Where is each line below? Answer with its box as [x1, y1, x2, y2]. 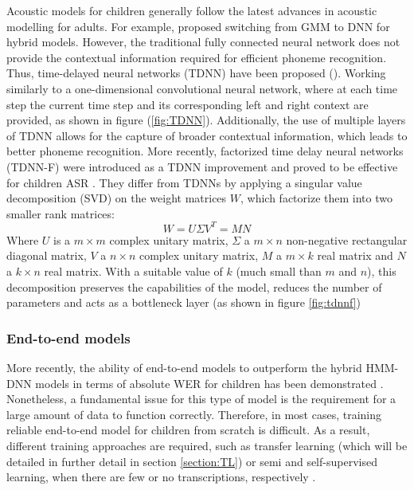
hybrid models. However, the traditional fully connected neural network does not [6, 33, 400, 50]
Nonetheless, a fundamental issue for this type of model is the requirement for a [6, 390, 396, 407]
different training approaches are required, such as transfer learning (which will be [6, 437, 408, 453]
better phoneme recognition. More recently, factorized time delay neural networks [6, 143, 404, 159]
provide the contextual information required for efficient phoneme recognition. [6, 49, 387, 65]
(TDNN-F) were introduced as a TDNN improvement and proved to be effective [6, 158, 398, 174]
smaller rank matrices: [6, 205, 115, 221]
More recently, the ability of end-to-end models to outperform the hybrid [6, 359, 362, 375]
